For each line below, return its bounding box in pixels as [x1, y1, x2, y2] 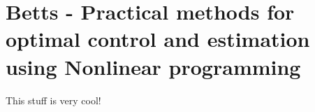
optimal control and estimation [6, 24, 310, 53]
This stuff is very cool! [6, 92, 101, 107]
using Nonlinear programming [6, 52, 301, 80]
